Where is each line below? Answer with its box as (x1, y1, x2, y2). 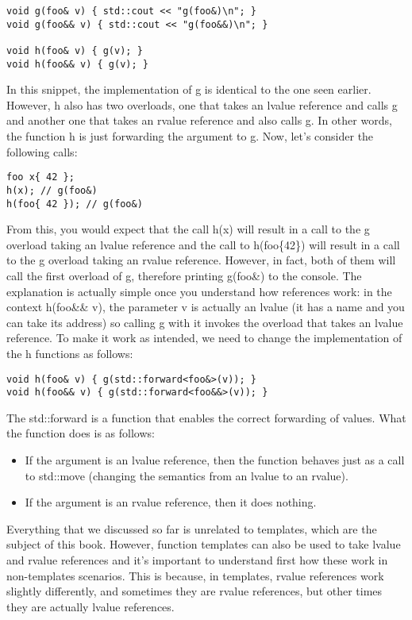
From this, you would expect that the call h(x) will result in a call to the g (6, 221, 370, 237)
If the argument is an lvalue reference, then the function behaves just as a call (25, 452, 405, 468)
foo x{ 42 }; (6, 171, 75, 183)
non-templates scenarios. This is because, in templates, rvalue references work (6, 567, 384, 583)
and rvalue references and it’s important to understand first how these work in (6, 552, 388, 568)
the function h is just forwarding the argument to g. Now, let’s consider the (6, 128, 374, 144)
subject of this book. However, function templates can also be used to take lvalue (6, 536, 401, 553)
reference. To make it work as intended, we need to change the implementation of (6, 329, 402, 346)
